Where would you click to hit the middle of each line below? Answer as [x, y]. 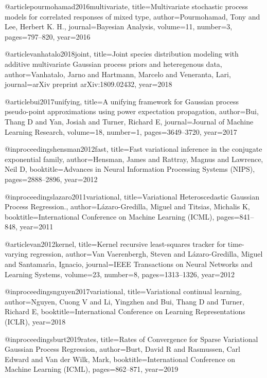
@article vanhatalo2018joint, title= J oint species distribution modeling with [122, 54]
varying [16, 254]
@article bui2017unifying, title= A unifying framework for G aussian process [122, 101]
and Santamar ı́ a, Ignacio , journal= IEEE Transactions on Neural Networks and [129, 264]
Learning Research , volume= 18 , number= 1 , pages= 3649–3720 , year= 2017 [121, 131]
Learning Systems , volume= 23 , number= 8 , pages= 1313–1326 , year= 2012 [120, 274]
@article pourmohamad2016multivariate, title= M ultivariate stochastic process [126, 6]
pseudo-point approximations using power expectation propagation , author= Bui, [132, 111]
